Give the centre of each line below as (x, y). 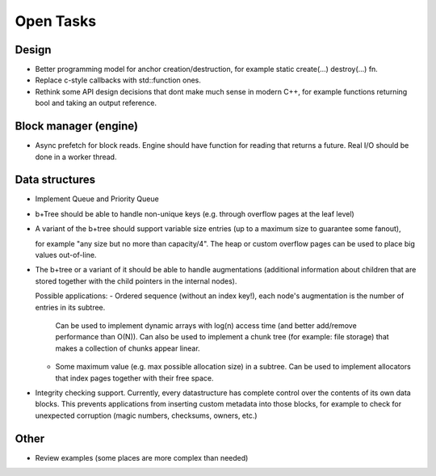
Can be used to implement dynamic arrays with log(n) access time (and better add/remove (206, 325)
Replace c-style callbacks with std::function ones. (118, 80)
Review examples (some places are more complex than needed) (142, 457)
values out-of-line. (66, 255)
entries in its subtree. (70, 307)
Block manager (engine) (77, 126)
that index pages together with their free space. (134, 378)
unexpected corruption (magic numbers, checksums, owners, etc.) (146, 415)
